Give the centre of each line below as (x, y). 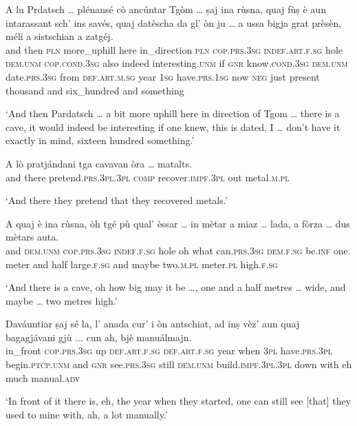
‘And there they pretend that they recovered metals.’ (117, 200)
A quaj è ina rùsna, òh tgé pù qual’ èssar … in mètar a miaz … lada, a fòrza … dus (178, 223)
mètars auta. (32, 237)
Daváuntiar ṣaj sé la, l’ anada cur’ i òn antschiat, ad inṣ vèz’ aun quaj (153, 324)
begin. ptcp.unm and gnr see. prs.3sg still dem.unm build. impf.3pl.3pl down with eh (179, 364)
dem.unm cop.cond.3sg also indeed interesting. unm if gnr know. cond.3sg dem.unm (177, 63)
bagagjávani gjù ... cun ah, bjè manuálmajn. (99, 337)
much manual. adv (43, 377)
